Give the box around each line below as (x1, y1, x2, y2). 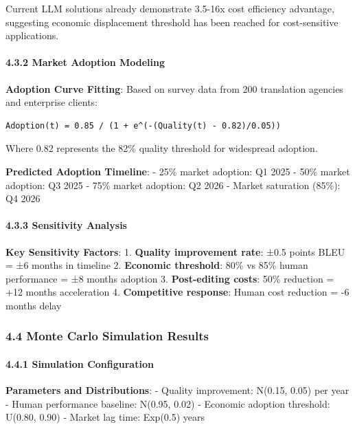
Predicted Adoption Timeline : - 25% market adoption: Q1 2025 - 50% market (5, 164, 350, 178)
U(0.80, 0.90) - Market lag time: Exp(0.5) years (5, 410, 205, 424)
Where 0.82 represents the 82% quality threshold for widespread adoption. (5, 141, 318, 155)
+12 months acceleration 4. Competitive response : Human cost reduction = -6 (5, 285, 350, 299)
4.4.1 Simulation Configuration (5, 356, 154, 371)
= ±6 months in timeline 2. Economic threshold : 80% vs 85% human (5, 258, 308, 272)
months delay (5, 298, 62, 312)
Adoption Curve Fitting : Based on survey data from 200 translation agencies (5, 81, 343, 96)
